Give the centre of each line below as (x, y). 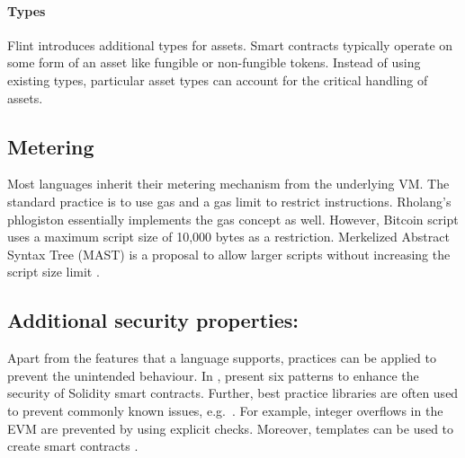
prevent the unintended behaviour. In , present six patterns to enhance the (213, 375)
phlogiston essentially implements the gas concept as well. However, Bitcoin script (233, 219)
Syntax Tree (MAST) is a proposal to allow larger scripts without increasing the (229, 254)
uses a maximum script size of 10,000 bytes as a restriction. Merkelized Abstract (228, 237)
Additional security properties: (153, 320)
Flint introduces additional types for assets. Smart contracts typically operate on (230, 44)
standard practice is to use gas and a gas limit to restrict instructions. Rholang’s (229, 201)
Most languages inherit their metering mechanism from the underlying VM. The (228, 184)
